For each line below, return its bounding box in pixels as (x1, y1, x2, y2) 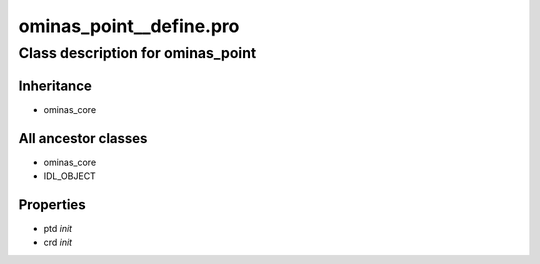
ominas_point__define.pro (18, 15, 240, 37)
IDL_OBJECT (43, 170, 97, 182)
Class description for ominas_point (18, 44, 257, 62)
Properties (18, 196, 86, 213)
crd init (43, 236, 73, 249)
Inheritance (18, 77, 92, 94)
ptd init (43, 222, 73, 234)
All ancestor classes (18, 130, 148, 147)
